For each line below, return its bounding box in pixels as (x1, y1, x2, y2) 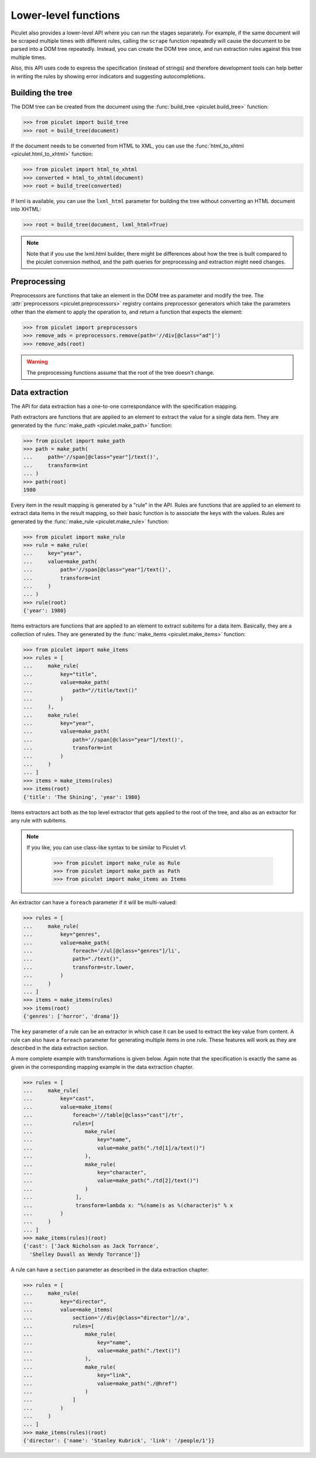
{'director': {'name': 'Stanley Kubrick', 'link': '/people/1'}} (23, 1438, 215, 1444)
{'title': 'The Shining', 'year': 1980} (23, 794, 140, 800)
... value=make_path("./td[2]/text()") (23, 1177, 200, 1184)
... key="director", (23, 1298, 107, 1305)
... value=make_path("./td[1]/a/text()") (23, 1144, 205, 1151)
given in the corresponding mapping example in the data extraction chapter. (11, 1063, 194, 1071)
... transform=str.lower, (23, 963, 135, 970)
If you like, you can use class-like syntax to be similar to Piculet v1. (26, 843, 187, 851)
